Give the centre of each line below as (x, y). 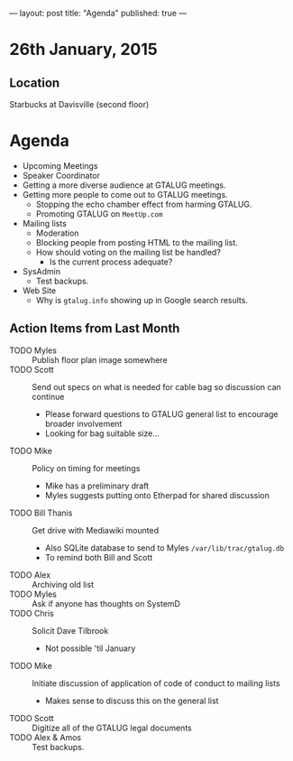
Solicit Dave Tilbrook (70, 630)
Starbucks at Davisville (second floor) (79, 104)
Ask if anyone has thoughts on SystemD (106, 603)
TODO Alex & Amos (46, 737)
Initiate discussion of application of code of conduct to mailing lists (156, 683)
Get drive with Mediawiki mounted (96, 530)
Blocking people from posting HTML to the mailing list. (137, 242)
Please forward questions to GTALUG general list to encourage (161, 413)
